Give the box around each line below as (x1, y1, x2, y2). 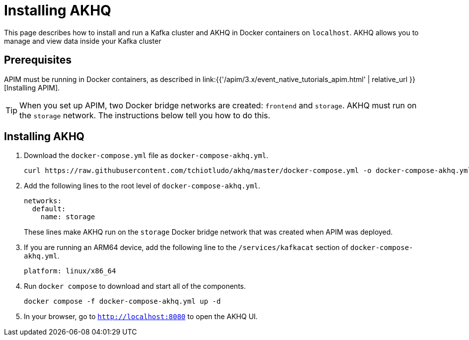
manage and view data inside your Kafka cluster (4, 36, 161, 45)
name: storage (40, 213, 95, 221)
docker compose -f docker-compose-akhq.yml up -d (24, 297, 221, 306)
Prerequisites (4, 54, 72, 67)
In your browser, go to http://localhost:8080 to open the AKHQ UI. (24, 312, 258, 321)
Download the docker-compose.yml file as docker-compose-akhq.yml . (24, 151, 269, 160)
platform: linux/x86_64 (24, 267, 116, 275)
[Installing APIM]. (4, 83, 60, 92)
